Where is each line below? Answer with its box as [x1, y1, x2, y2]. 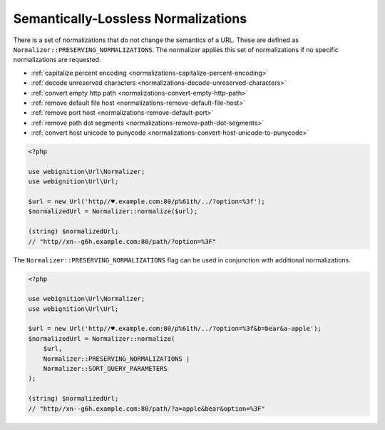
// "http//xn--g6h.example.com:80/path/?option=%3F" [28, 237, 217, 245]
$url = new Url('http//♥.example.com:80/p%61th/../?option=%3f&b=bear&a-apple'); [28, 324, 322, 333]
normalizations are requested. [13, 56, 101, 64]
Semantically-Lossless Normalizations [13, 11, 247, 26]
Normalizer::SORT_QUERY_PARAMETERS [43, 364, 168, 373]
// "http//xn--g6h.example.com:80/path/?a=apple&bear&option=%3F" [28, 404, 265, 413]
